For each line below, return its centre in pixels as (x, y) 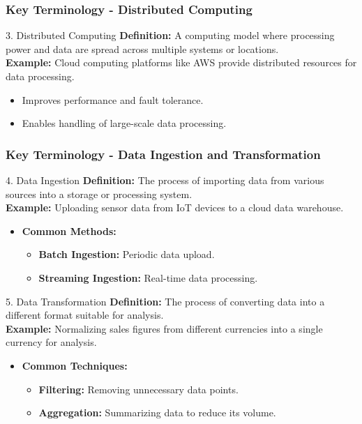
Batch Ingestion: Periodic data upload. (127, 254)
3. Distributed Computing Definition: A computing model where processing (170, 35)
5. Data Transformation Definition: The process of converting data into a (165, 301)
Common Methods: (69, 230)
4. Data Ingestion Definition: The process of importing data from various (165, 180)
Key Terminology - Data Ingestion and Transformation (163, 154)
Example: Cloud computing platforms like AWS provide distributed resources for (181, 62)
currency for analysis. (51, 342)
